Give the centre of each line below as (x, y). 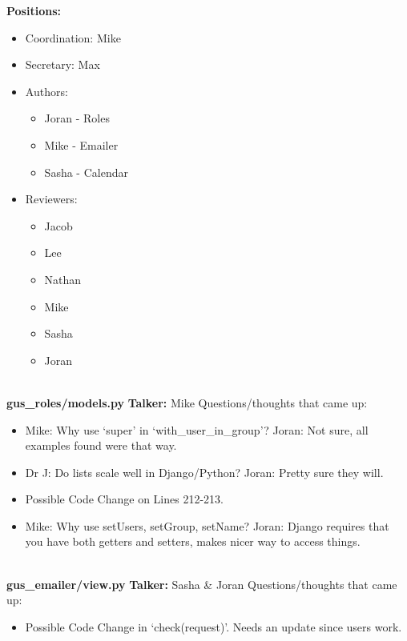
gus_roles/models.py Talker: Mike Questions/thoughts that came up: (187, 402)
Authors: (46, 91)
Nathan (63, 279)
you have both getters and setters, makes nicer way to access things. (193, 541)
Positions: (34, 10)
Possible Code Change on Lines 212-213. (124, 499)
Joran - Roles (77, 118)
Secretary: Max (62, 64)
